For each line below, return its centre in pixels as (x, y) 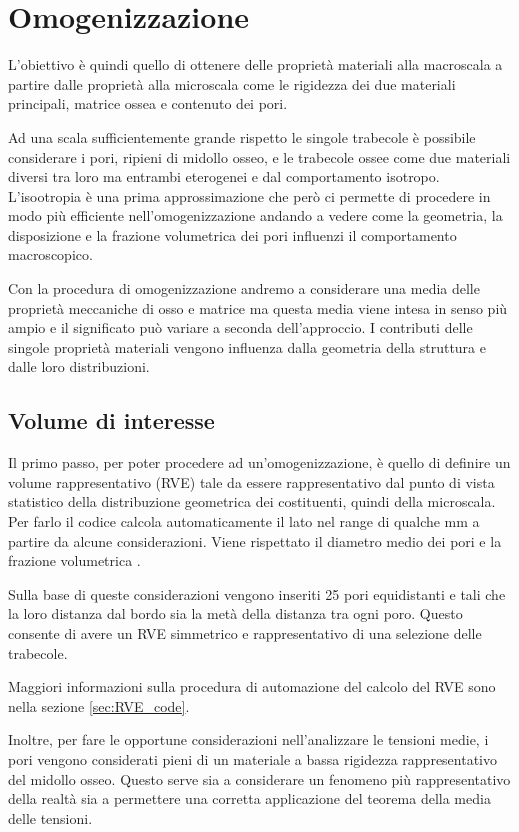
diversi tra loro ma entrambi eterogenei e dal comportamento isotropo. (224, 176)
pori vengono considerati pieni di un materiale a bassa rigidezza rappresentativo (253, 758)
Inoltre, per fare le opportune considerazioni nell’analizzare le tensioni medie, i (248, 739)
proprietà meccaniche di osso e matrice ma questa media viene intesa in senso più (258, 307)
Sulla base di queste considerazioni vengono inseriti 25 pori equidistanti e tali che (257, 593)
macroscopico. (50, 254)
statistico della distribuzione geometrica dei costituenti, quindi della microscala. (252, 501)
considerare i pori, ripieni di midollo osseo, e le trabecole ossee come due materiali (259, 156)
